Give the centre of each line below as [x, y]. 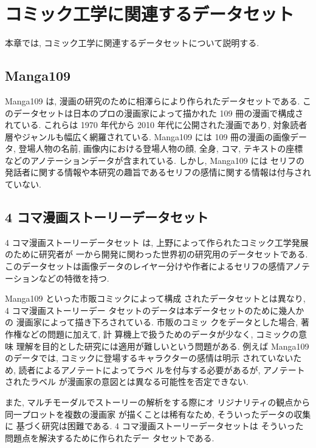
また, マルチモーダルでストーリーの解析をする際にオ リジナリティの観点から [158, 402]
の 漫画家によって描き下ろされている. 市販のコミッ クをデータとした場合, [152, 322]
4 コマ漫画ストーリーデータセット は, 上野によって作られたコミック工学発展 [157, 242]
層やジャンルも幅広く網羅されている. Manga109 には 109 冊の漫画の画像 [148, 136]
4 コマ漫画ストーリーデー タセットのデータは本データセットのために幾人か [155, 310]
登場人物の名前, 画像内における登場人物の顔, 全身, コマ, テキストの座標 [161, 148]
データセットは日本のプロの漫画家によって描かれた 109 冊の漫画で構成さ [158, 113]
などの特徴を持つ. [74, 278]
